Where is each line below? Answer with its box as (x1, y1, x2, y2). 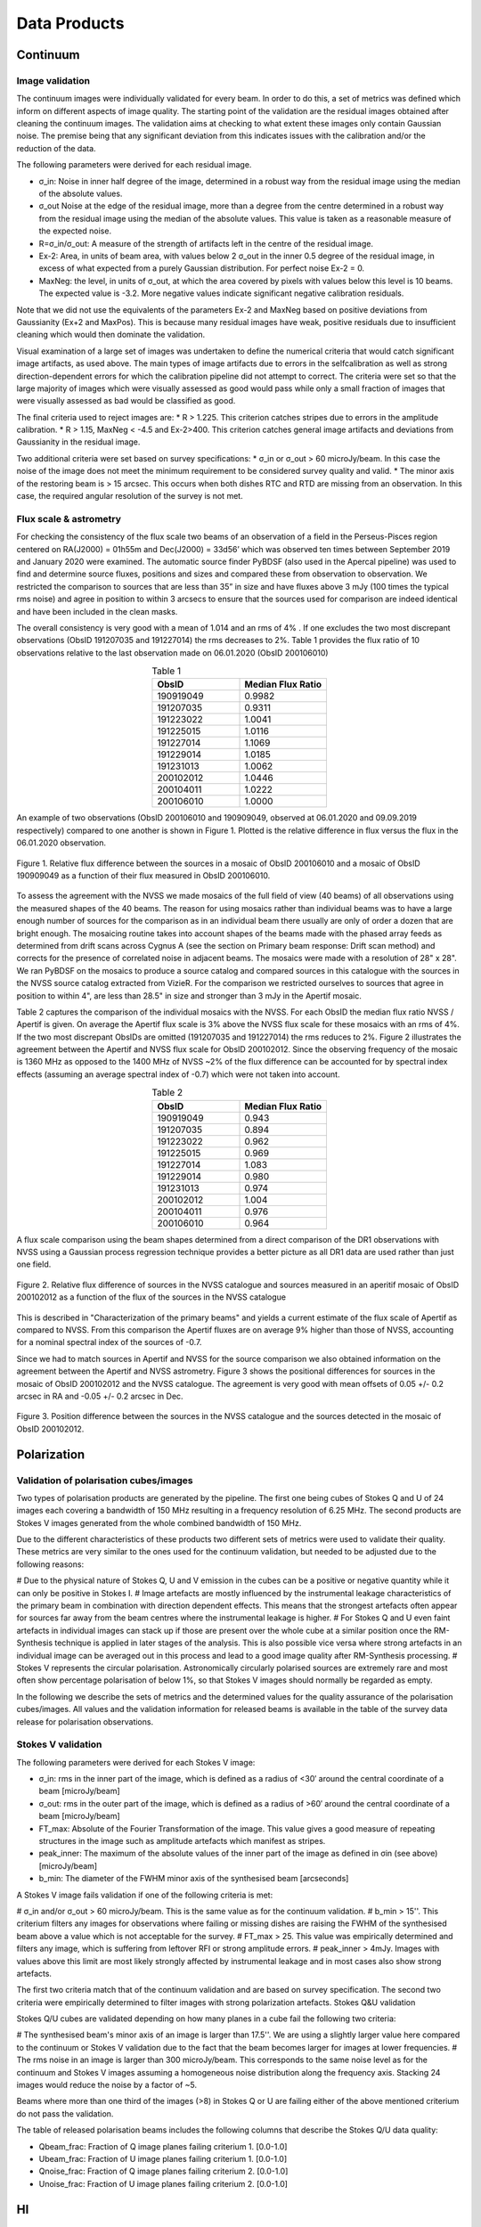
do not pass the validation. (16, 2108, 114, 2119)
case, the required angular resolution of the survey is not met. (16, 491, 244, 502)
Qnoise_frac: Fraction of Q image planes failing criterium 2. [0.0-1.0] (38, 2166, 289, 2177)
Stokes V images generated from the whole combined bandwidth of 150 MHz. (16, 1517, 302, 1528)
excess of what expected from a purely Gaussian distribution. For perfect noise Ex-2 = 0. (38, 263, 365, 273)
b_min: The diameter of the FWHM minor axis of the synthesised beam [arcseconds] (38, 1873, 349, 1884)
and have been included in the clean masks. (16, 606, 178, 616)
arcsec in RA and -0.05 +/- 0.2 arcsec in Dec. (16, 1391, 183, 1401)
